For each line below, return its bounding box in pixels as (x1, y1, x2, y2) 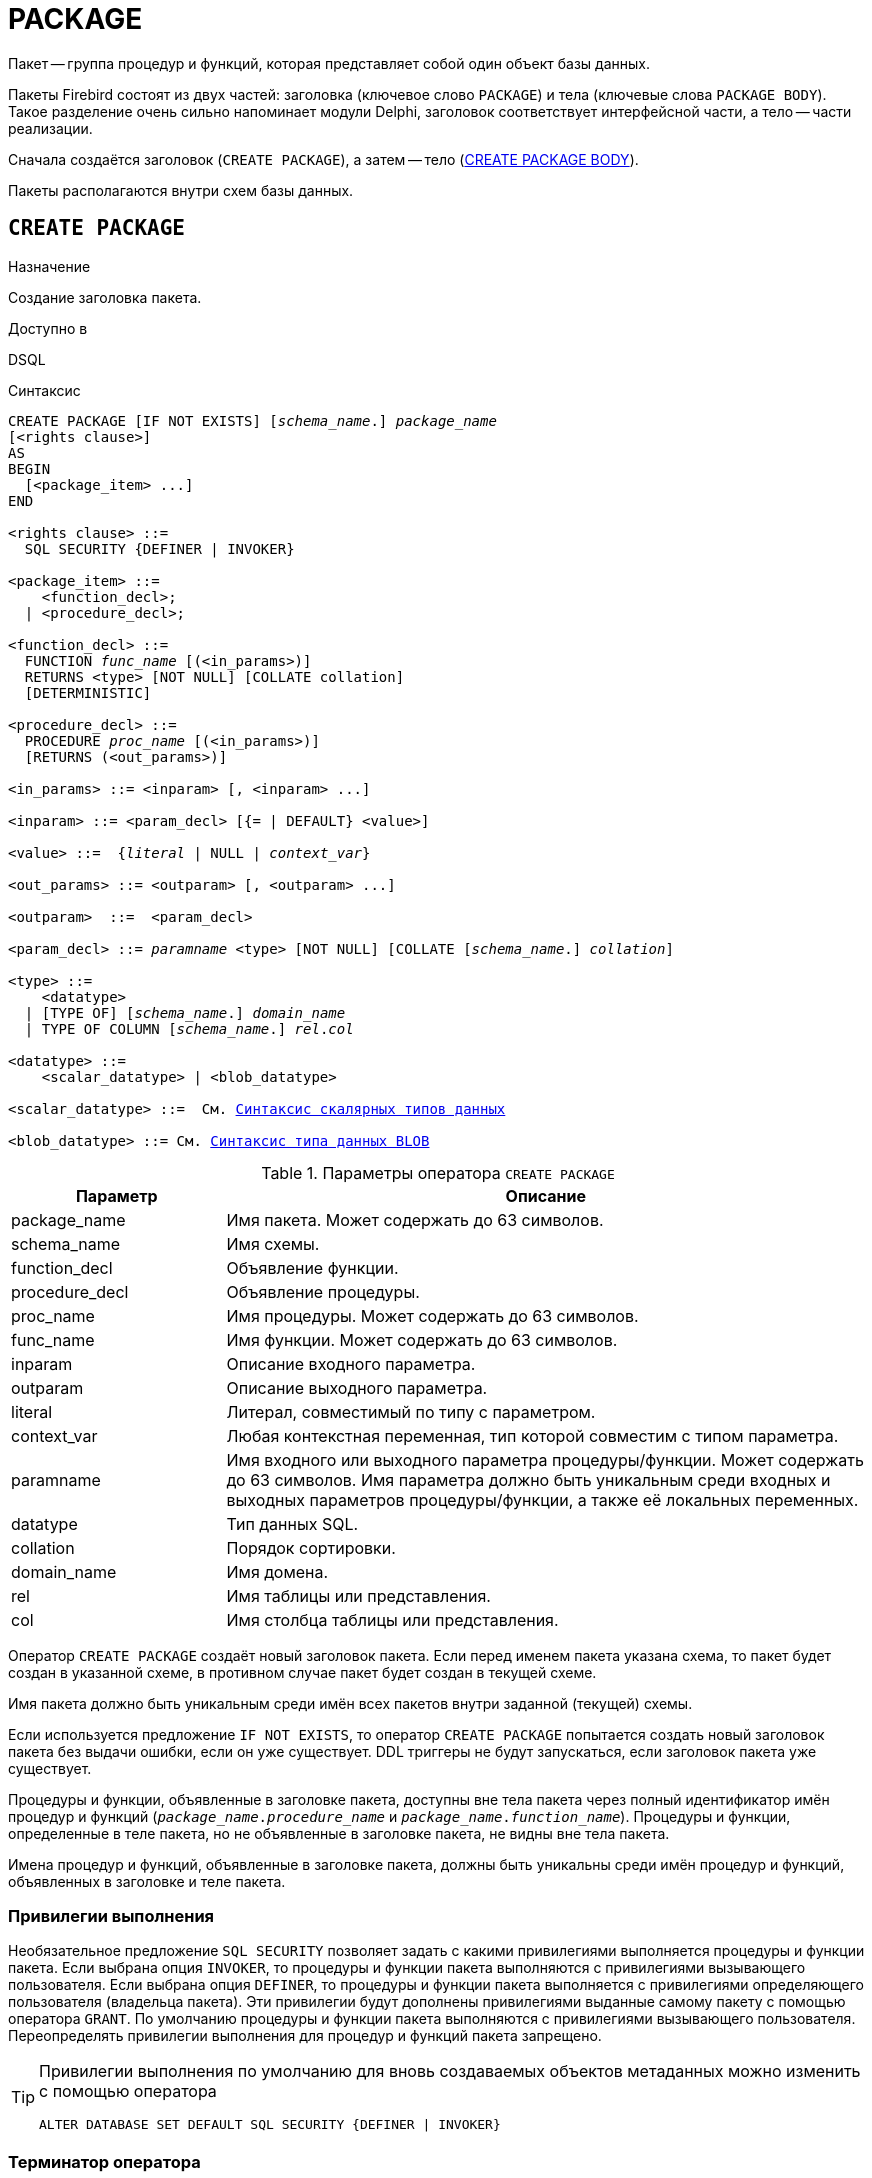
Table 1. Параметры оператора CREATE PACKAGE (261, 1162, 615, 1183)
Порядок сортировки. (226, 1537, 396, 1558)
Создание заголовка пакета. (8, 288, 202, 306)
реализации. (8, 119, 93, 137)
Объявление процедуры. (226, 1281, 420, 1302)
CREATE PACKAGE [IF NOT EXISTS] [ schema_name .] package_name (8, 412, 497, 429)
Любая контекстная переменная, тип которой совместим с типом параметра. (226, 1425, 839, 1446)
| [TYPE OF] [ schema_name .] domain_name (24, 1004, 346, 1021)
